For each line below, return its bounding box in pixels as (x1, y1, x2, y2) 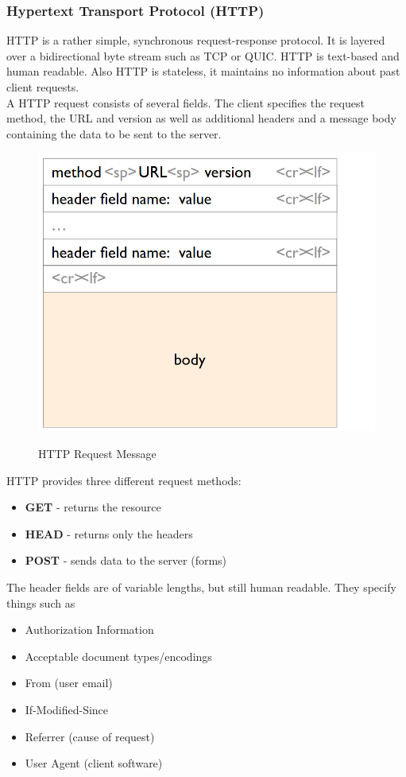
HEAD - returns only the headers (25, 525, 193, 542)
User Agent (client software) (25, 755, 163, 771)
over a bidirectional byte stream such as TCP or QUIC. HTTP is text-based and (6, 47, 400, 64)
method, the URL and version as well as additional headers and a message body (6, 110, 396, 126)
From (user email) (25, 674, 113, 691)
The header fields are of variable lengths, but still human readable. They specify (6, 578, 396, 595)
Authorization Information (25, 621, 154, 638)
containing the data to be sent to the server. (6, 125, 222, 142)
